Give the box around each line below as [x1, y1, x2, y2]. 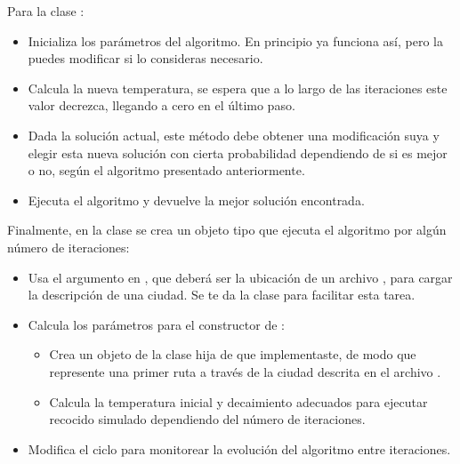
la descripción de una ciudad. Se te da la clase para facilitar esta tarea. [28, 285, 416, 304]
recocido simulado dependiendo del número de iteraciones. [49, 410, 366, 428]
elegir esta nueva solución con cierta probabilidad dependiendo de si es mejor [28, 143, 448, 162]
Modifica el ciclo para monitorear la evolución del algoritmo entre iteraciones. [28, 439, 451, 458]
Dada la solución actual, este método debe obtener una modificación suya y [28, 125, 440, 144]
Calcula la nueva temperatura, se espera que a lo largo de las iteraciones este [28, 78, 448, 97]
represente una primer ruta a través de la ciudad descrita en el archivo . [49, 362, 441, 380]
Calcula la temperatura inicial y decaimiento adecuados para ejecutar [49, 392, 428, 411]
